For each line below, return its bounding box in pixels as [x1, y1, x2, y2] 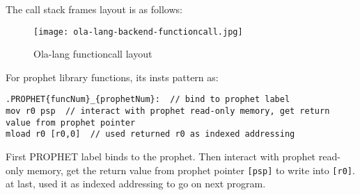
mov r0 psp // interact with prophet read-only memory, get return [6, 106, 330, 117]
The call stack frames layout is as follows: [6, 2, 182, 16]
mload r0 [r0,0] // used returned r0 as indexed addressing [6, 129, 295, 139]
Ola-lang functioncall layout [33, 46, 152, 61]
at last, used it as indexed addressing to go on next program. [6, 176, 266, 191]
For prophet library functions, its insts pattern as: [6, 69, 219, 84]
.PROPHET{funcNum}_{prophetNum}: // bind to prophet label [6, 94, 290, 105]
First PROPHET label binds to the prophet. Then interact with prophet [6, 149, 316, 164]
